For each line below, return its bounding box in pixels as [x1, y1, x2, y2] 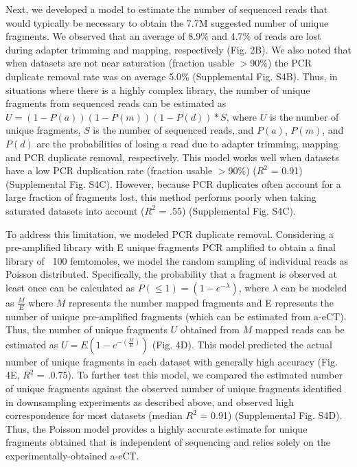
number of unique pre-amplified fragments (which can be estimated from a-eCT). [5, 309, 347, 323]
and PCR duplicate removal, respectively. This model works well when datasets [5, 149, 339, 164]
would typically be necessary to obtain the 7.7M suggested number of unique [5, 15, 329, 29]
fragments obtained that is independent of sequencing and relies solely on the [5, 435, 330, 449]
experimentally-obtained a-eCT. [5, 448, 139, 463]
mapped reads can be [255, 322, 345, 337]
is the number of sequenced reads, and [93, 123, 254, 137]
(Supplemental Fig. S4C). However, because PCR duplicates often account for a [5, 176, 341, 191]
